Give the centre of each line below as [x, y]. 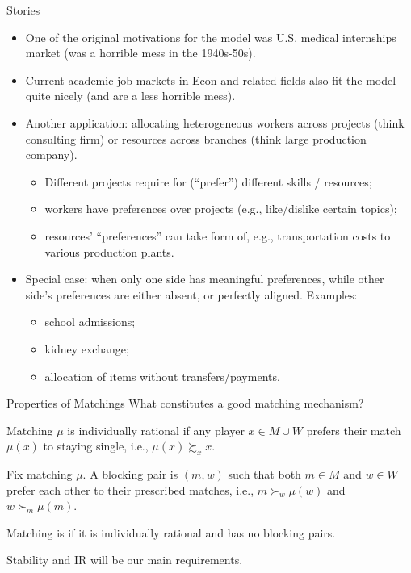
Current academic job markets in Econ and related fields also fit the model [211, 79]
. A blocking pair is [130, 474]
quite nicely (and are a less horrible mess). [130, 96]
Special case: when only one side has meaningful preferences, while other [205, 279]
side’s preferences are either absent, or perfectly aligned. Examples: [191, 294]
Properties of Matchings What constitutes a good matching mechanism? [185, 403]
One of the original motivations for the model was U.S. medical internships [211, 37]
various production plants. [109, 251]
